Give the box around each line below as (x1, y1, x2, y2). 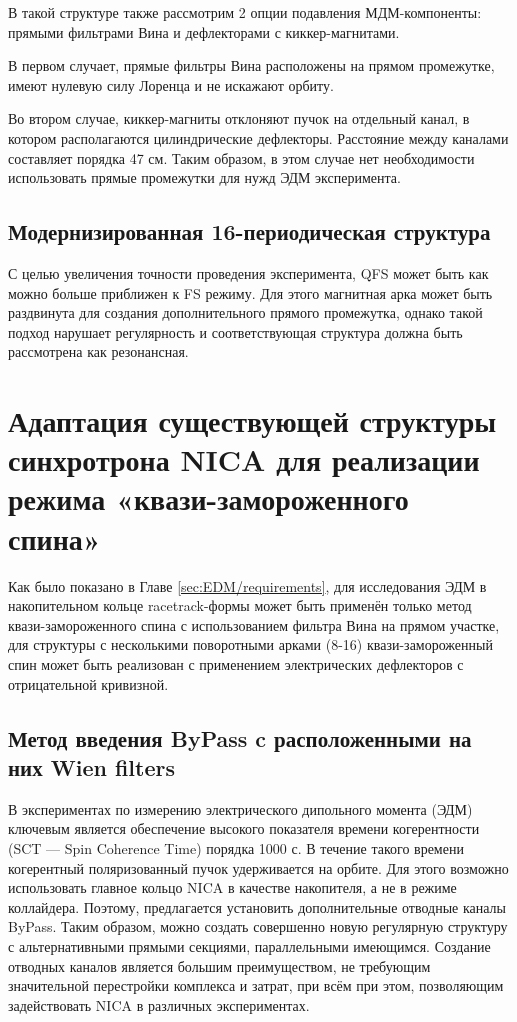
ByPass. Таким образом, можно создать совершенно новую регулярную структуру (8, 916, 508, 937)
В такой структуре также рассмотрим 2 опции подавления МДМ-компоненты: (8, 2, 482, 22)
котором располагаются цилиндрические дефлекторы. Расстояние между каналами (8, 127, 509, 148)
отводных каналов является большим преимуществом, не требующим (8, 955, 431, 976)
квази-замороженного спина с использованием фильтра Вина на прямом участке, (8, 614, 500, 635)
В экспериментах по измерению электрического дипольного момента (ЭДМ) (8, 798, 473, 819)
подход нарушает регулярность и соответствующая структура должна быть (8, 321, 463, 342)
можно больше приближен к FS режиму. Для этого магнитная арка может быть (8, 282, 493, 303)
